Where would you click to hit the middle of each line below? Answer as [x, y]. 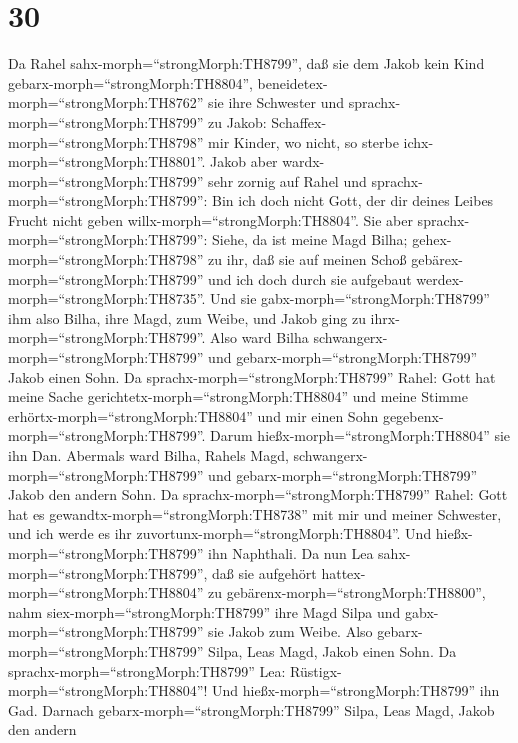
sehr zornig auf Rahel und [287, 180]
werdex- [440, 278]
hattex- [343, 572]
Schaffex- [299, 121]
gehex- [432, 239]
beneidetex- [292, 82]
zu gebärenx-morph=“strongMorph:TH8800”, [347, 592]
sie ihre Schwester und [276, 102]
